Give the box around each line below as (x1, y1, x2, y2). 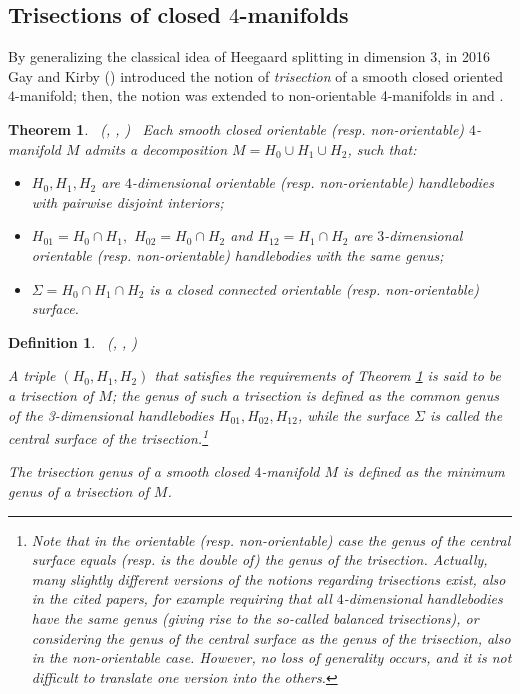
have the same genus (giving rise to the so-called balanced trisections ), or (31, 607, 479, 628)
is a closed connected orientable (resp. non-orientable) (149, 278, 479, 299)
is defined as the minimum (342, 461, 505, 482)
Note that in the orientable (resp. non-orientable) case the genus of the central (31, 529, 511, 550)
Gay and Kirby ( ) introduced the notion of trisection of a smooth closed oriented (8, 65, 504, 86)
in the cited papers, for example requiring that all (31, 588, 332, 609)
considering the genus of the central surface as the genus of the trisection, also (31, 627, 511, 648)
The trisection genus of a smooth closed (8, 461, 250, 482)
